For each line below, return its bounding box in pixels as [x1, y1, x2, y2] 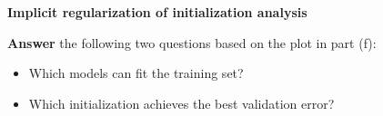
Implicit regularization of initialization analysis [7, 3, 307, 21]
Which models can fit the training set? [28, 63, 244, 82]
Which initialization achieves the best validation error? [28, 93, 335, 112]
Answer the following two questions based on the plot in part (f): [7, 33, 377, 52]
